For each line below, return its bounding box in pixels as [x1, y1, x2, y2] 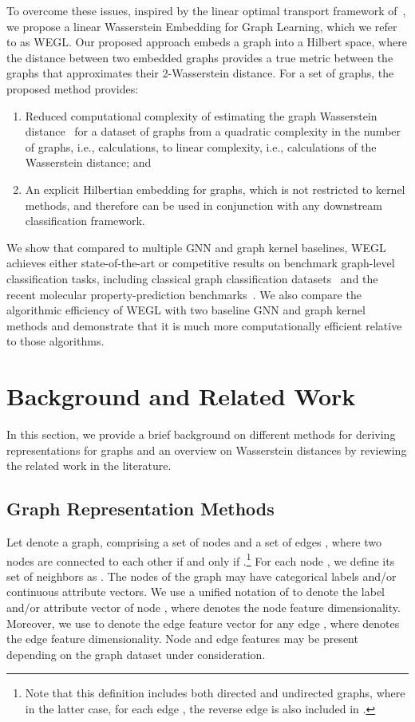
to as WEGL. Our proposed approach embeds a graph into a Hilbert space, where [6, 34, 407, 50]
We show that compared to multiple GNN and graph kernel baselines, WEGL [6, 239, 386, 255]
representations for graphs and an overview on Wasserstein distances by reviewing [6, 441, 407, 458]
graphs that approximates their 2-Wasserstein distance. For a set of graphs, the [6, 65, 394, 81]
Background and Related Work [6, 380, 356, 412]
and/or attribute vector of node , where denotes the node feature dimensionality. [6, 599, 401, 616]
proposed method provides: [6, 80, 139, 97]
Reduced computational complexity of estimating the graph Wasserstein [25, 107, 377, 124]
